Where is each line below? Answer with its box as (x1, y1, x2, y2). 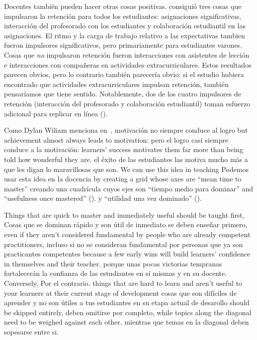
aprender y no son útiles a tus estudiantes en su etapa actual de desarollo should (4, 297, 250, 308)
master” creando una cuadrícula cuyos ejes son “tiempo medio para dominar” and (4, 183, 253, 193)
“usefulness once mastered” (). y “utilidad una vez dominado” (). (4, 193, 202, 203)
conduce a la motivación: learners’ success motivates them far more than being (4, 144, 244, 155)
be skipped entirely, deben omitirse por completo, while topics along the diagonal (4, 307, 252, 317)
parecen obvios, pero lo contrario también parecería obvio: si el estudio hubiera (4, 69, 244, 80)
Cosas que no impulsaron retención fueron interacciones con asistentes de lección (4, 49, 250, 60)
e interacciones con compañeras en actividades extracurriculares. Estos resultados (4, 59, 252, 70)
